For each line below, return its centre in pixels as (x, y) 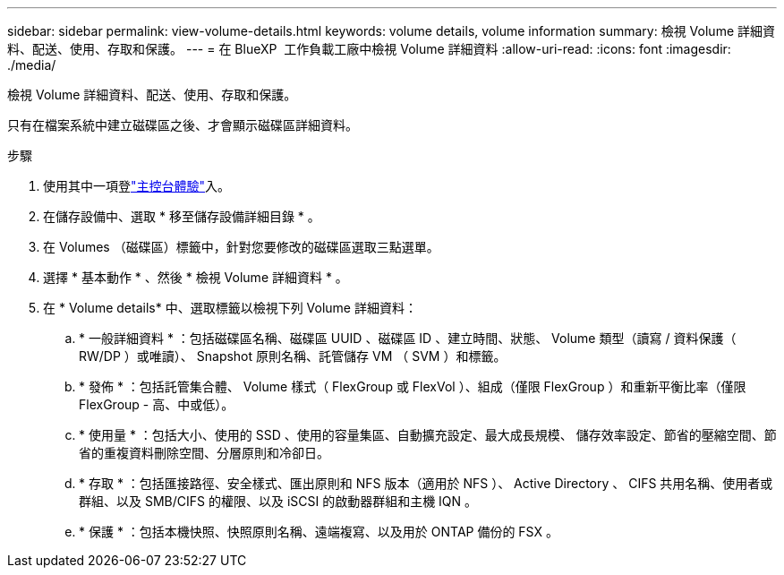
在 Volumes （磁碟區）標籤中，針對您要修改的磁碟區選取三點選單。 (241, 247)
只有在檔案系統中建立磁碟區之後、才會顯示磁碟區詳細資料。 (183, 125)
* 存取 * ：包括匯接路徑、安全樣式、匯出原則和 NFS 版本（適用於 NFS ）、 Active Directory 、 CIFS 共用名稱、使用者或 (426, 483)
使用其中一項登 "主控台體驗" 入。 (137, 186)
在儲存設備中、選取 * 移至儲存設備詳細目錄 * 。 (182, 216)
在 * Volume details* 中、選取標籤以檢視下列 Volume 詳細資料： (230, 308)
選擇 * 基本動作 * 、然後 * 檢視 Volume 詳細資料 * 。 (196, 277)
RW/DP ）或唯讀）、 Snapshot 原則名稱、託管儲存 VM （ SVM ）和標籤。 (293, 356)
